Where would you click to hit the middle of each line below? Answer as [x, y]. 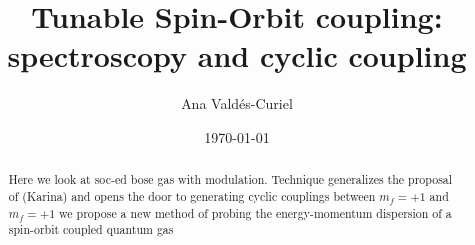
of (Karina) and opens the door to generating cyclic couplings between [192, 195]
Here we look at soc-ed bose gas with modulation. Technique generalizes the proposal [230, 179]
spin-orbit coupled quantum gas [91, 229]
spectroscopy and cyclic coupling [237, 55]
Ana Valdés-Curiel [237, 103]
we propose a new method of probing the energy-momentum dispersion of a [255, 212]
